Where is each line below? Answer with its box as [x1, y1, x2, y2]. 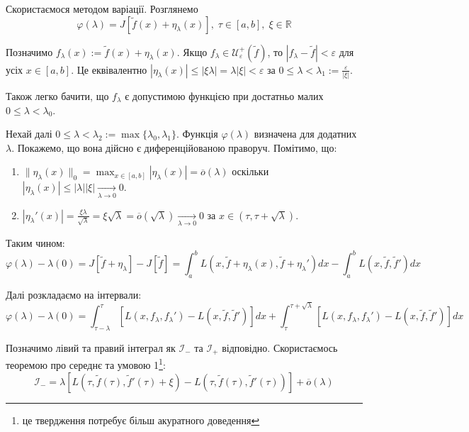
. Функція [176, 126, 218, 141]
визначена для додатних [254, 126, 357, 141]
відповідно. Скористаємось [222, 340, 338, 355]
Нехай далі [6, 126, 52, 141]
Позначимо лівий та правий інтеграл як [6, 340, 176, 355]
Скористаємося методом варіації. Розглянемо [6, 1, 198, 16]
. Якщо [176, 44, 208, 59]
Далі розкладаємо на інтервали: [6, 287, 142, 301]
